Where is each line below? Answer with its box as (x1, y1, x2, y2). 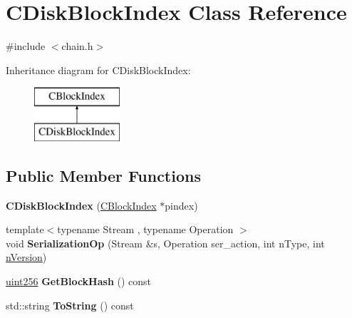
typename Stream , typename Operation (57, 222, 234, 237)
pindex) (165, 198, 198, 212)
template (6, 222, 44, 237)
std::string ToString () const (6, 297, 134, 312)
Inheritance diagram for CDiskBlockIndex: (6, 62, 191, 77)
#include (6, 39, 46, 53)
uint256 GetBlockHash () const (6, 274, 152, 289)
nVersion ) (6, 250, 47, 265)
